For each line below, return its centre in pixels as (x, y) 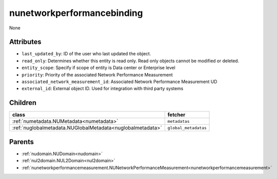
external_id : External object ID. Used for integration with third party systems (102, 89)
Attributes (25, 42)
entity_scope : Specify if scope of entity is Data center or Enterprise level (98, 68)
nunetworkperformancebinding (76, 13)
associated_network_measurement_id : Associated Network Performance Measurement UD (119, 82)
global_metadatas (187, 128)
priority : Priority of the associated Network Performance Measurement (97, 75)
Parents (22, 142)
